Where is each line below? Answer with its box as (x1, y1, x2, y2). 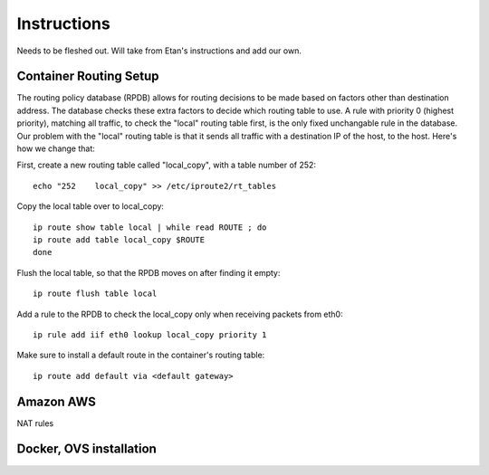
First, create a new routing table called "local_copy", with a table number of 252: (16, 159, 317, 171)
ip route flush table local (33, 289, 158, 299)
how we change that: (16, 143, 95, 154)
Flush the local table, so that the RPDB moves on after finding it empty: (16, 267, 281, 278)
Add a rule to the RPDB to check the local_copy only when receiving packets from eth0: (16, 309, 343, 319)
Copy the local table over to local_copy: (16, 201, 165, 212)
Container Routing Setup (16, 69, 159, 84)
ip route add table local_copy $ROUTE (33, 234, 206, 244)
